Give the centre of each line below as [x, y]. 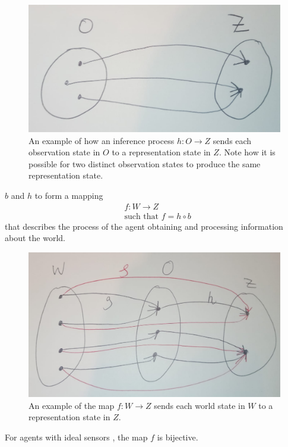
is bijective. [178, 437]
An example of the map [72, 405]
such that [142, 216]
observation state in [64, 152]
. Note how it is [247, 152]
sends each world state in [200, 405]
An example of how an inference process [102, 140]
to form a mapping [69, 196]
